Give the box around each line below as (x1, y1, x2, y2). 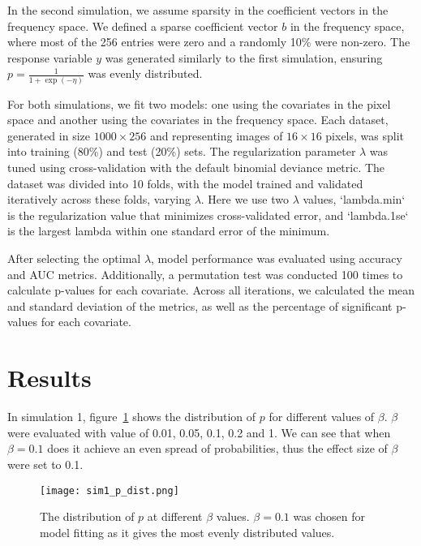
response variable (7, 49, 92, 66)
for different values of (268, 408, 375, 425)
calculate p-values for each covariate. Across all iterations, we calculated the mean (7, 282, 415, 299)
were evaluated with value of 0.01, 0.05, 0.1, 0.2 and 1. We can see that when (7, 423, 391, 441)
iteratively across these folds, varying (7, 191, 191, 208)
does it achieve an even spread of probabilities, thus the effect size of (47, 440, 388, 457)
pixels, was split (325, 127, 405, 144)
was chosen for (293, 508, 365, 525)
